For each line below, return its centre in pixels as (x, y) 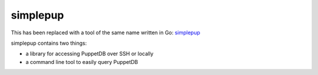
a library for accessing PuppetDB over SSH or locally (90, 54)
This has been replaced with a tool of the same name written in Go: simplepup (105, 33)
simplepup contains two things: (49, 43)
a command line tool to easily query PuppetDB (82, 62)
